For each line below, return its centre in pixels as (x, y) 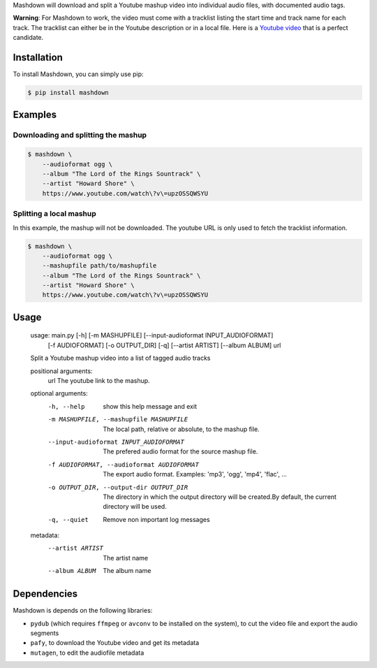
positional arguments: (61, 371)
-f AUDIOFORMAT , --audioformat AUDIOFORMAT (123, 464)
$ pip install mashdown (68, 93)
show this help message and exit (150, 406)
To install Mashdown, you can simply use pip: (78, 74)
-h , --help (66, 406)
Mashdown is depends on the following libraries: (83, 611)
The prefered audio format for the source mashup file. (180, 451)
